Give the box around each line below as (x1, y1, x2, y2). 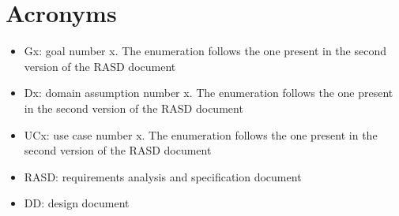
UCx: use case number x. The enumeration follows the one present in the (24, 126, 378, 143)
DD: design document (24, 195, 130, 211)
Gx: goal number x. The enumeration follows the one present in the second (24, 43, 386, 59)
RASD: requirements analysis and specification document (24, 168, 302, 184)
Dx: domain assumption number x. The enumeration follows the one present (24, 84, 393, 101)
